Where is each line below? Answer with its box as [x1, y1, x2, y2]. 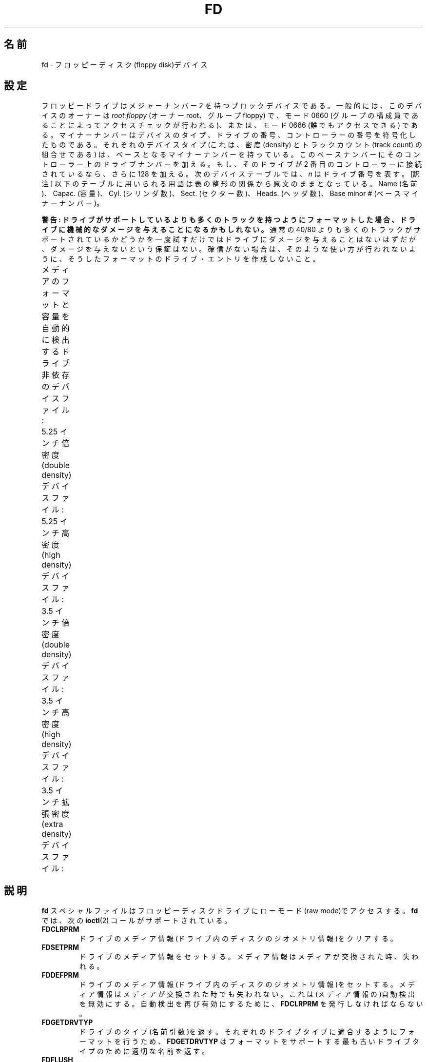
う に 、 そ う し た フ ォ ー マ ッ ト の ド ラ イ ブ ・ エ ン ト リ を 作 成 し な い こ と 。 [41, 255, 320, 263]
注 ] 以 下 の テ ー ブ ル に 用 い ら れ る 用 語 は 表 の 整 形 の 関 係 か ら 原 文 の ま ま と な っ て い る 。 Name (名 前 [41, 179, 417, 188]
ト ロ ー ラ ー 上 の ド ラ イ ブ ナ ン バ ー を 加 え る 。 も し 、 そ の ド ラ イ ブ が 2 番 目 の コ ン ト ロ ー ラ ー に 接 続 [41, 160, 422, 169]
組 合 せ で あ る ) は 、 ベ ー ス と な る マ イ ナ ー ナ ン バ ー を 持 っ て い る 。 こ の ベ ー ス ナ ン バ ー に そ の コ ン [41, 150, 420, 159]
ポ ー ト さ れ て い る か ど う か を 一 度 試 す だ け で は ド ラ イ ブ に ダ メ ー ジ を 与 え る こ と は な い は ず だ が [41, 235, 416, 244]
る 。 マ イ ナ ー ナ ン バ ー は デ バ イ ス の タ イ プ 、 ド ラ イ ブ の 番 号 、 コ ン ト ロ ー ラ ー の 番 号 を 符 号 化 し [41, 131, 416, 139]
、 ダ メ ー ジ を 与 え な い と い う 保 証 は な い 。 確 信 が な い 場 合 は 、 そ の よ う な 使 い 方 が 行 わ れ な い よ [41, 245, 416, 254]
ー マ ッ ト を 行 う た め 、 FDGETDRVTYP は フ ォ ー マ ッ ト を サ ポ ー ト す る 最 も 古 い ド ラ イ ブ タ [79, 1037, 419, 1046]
